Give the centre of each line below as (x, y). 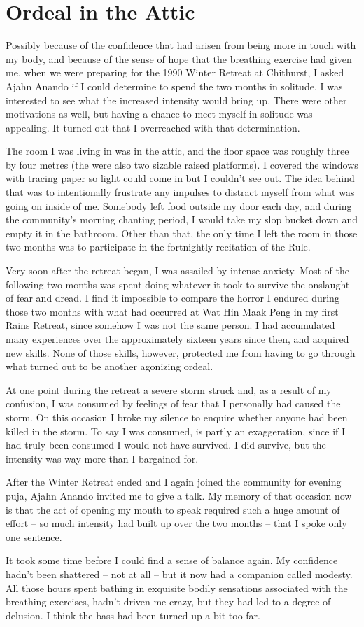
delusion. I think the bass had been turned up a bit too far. (133, 615)
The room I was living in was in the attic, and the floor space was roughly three (177, 151)
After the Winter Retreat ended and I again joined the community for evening (174, 482)
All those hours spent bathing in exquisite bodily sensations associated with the (177, 587)
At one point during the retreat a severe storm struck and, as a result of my (169, 389)
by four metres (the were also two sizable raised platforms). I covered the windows (182, 164)
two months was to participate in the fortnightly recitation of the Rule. (158, 247)
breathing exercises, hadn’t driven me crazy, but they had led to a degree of (168, 601)
